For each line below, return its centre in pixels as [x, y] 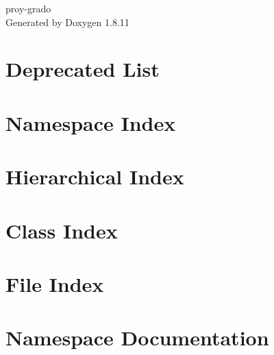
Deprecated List [83, 69]
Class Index [62, 230]
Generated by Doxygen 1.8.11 [67, 22]
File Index [55, 283]
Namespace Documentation [137, 338]
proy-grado [28, 8]
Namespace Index [91, 122]
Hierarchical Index [95, 176]
